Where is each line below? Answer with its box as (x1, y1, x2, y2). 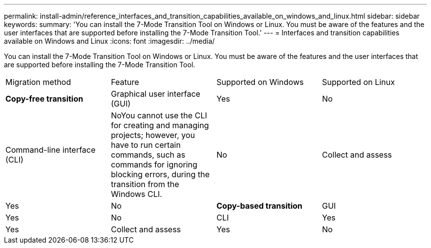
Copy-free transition (5, 94, 83, 104)
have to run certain (111, 140, 181, 150)
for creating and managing (111, 120, 209, 130)
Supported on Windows (216, 77, 304, 87)
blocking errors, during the (111, 169, 210, 179)
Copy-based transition (216, 201, 303, 211)
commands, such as (111, 150, 185, 160)
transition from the (111, 179, 179, 189)
